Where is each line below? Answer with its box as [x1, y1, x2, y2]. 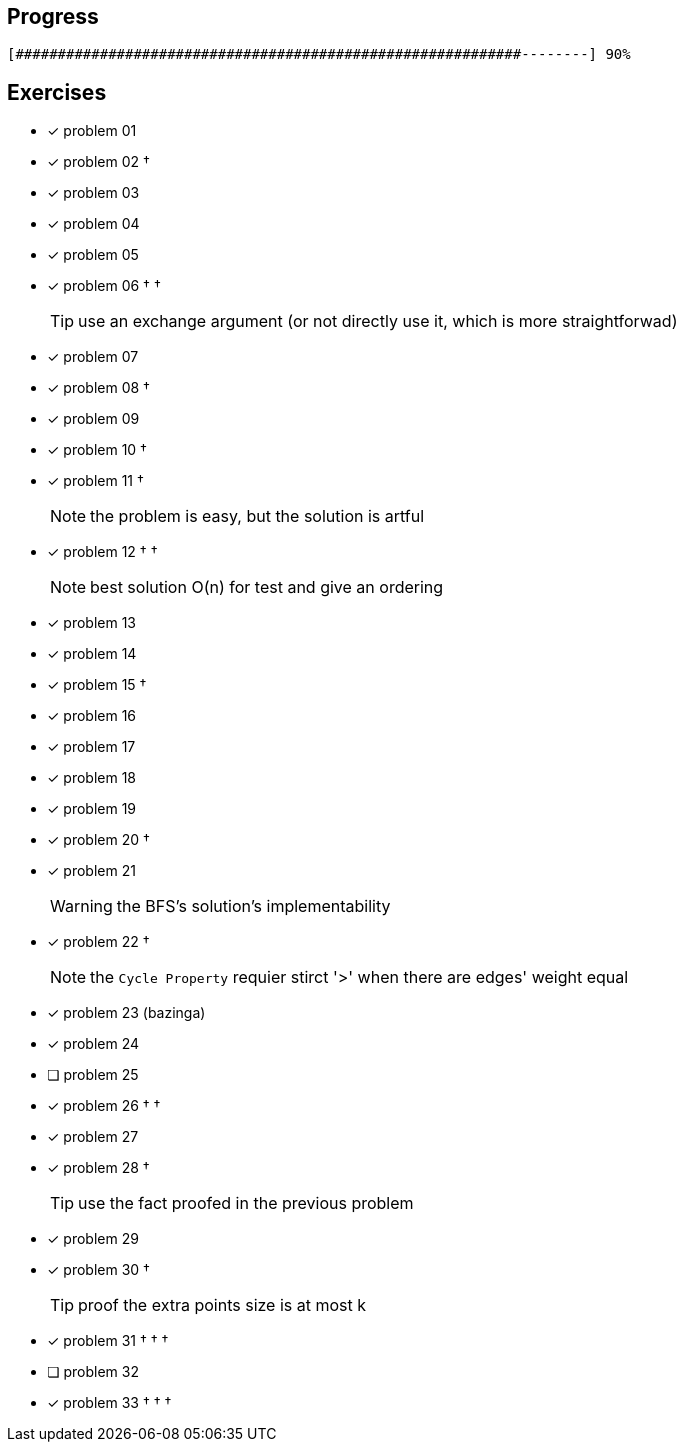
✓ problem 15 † [47, 676, 147, 694]
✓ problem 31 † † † [47, 1332, 169, 1350]
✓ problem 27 [47, 1128, 139, 1146]
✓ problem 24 [47, 1035, 140, 1053]
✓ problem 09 [47, 410, 140, 428]
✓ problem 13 [47, 614, 136, 632]
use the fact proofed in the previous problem [78, 1193, 414, 1214]
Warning [50, 896, 113, 917]
